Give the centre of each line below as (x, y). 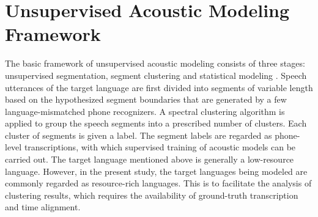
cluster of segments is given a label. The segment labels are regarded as (139, 135)
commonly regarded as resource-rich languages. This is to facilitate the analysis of (158, 183)
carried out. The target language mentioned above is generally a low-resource (150, 159)
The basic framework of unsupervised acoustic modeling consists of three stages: (155, 63)
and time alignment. (43, 207)
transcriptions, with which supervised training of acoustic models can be (160, 147)
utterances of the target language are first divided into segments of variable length (159, 87)
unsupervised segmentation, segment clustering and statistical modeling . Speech (156, 75)
